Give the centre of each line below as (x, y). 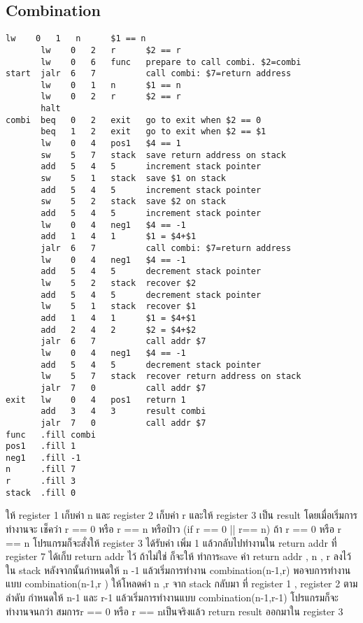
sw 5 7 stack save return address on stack (163, 155)
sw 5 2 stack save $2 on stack (133, 202)
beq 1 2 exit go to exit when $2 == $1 (154, 132)
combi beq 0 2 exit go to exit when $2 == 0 (134, 120)
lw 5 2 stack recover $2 (119, 283)
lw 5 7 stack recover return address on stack (171, 377)
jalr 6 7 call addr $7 (123, 342)
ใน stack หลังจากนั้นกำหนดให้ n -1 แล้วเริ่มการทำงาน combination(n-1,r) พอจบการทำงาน (178, 570)
